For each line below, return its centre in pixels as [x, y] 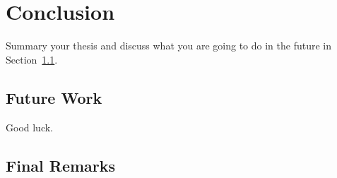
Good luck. [30, 127]
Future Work [54, 97]
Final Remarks [61, 165]
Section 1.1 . [32, 59]
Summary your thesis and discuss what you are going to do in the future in [169, 46]
